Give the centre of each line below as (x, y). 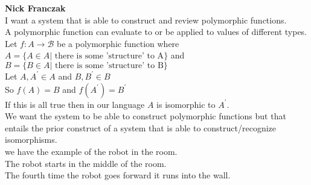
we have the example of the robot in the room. (91, 151)
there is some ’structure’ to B (109, 65)
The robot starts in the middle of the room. (86, 163)
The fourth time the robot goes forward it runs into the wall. (118, 175)
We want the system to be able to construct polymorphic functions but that (146, 116)
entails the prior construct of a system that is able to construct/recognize (141, 127)
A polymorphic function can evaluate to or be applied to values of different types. (156, 32)
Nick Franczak (35, 8)
